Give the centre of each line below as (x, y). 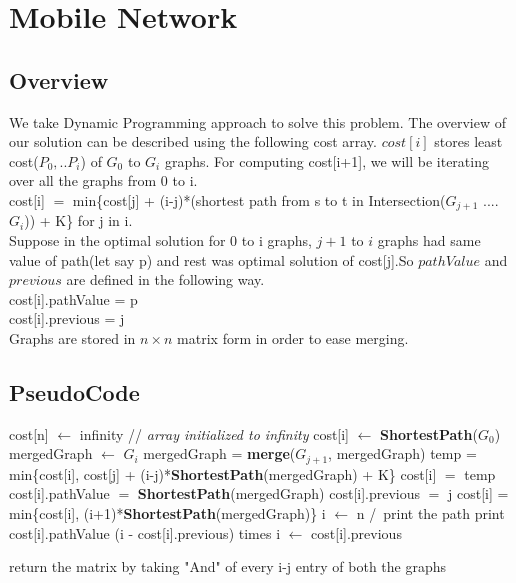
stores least (468, 141)
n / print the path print (430, 513)
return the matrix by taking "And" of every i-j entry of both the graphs (228, 566)
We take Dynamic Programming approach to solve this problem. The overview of (257, 121)
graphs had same (429, 240)
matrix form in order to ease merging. (293, 337)
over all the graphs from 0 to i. (103, 180)
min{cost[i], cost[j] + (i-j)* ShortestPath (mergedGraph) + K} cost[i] (223, 473)
